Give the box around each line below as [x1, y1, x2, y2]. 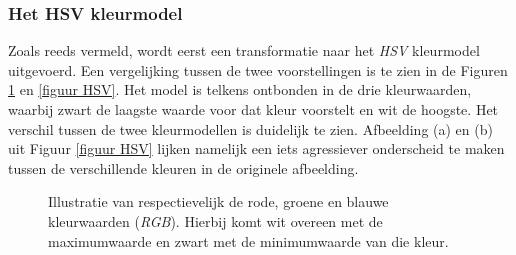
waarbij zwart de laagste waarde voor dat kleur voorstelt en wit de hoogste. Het [8, 99, 499, 119]
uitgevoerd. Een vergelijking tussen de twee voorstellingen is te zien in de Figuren [8, 59, 508, 80]
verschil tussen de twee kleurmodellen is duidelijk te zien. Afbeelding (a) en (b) [8, 118, 493, 139]
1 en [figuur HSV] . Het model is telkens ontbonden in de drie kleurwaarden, [8, 79, 472, 100]
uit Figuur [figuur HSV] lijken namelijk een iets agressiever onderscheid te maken [8, 138, 505, 159]
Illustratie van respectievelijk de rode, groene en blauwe [48, 191, 389, 212]
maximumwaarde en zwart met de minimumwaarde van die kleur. [48, 230, 449, 251]
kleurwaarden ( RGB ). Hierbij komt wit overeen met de [48, 210, 383, 231]
